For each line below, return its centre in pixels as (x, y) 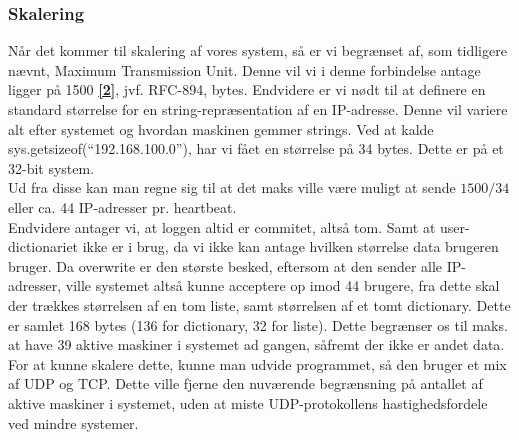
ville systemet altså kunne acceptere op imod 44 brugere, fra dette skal (282, 285)
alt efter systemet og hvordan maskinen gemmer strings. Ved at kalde (221, 128)
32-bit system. (51, 167)
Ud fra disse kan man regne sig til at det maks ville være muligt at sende (232, 187)
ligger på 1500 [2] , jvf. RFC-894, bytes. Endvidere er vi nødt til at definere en (247, 89)
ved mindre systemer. (73, 422)
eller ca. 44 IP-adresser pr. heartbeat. (122, 206)
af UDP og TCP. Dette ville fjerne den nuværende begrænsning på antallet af (245, 383)
